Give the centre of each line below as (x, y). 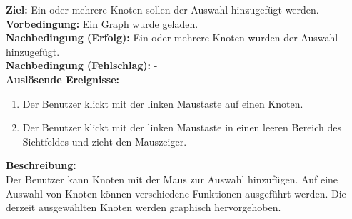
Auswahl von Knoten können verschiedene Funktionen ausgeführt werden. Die (176, 193)
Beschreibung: (41, 165)
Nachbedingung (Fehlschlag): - (82, 65)
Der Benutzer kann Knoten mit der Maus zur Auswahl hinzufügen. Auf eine (172, 179)
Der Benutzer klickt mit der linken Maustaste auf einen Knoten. (163, 103)
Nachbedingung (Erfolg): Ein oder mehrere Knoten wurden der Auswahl (172, 37)
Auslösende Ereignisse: (62, 79)
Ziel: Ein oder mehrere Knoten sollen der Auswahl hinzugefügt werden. (162, 9)
